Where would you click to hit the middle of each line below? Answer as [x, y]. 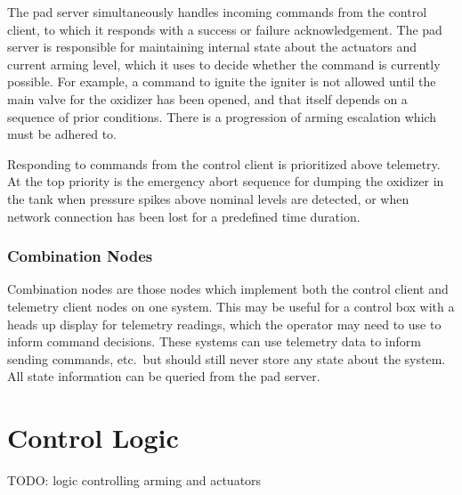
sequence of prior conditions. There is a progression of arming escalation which [222, 116]
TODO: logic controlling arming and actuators [134, 480]
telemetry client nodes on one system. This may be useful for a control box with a [231, 306]
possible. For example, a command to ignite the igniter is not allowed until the [222, 81]
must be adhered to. [62, 134]
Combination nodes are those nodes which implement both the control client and [228, 289]
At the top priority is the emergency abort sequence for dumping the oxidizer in [226, 181]
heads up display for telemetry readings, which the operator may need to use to [224, 324]
